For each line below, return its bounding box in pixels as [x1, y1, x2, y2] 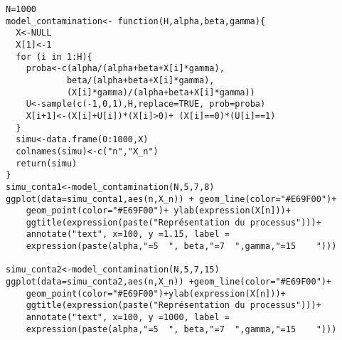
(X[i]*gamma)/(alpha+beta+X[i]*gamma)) [66, 87, 255, 97]
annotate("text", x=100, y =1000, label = [26, 312, 230, 323]
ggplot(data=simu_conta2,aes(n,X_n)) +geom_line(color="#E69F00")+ [6, 277, 332, 287]
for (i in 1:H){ [16, 51, 92, 62]
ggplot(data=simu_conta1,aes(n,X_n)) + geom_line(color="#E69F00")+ [6, 193, 337, 204]
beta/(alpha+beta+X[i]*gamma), [66, 75, 215, 85]
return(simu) [16, 158, 78, 169]
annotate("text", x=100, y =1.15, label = [26, 229, 230, 240]
